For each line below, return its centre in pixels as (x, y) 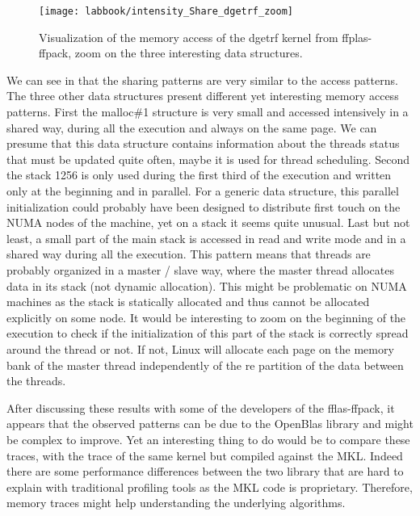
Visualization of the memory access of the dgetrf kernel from (189, 37)
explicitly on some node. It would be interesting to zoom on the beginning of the (206, 317)
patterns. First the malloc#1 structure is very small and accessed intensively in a (208, 112)
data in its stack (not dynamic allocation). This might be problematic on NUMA (207, 285)
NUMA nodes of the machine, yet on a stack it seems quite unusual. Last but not (208, 222)
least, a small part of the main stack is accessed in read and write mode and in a (206, 238)
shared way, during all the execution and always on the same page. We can (192, 127)
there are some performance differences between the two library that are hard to (205, 471)
